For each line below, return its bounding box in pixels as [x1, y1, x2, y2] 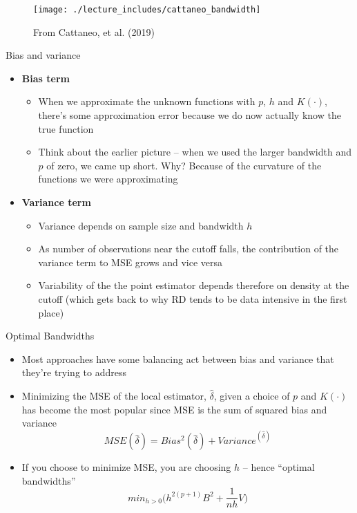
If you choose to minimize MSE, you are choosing [21, 460, 231, 474]
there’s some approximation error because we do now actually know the [38, 108, 341, 122]
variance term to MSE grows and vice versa [38, 254, 223, 269]
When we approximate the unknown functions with [38, 94, 255, 109]
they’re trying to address [21, 365, 126, 380]
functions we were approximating [38, 171, 178, 186]
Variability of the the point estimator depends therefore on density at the [38, 278, 349, 292]
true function [38, 121, 94, 136]
